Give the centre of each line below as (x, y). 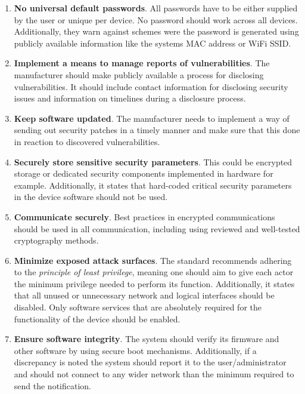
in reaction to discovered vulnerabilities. (87, 141)
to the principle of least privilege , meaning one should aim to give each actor (154, 272)
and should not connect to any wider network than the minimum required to (154, 374)
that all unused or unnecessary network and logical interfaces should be (144, 295)
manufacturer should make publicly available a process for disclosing (139, 74)
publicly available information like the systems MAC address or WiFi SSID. (152, 43)
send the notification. (53, 385)
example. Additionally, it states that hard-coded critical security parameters (153, 185)
